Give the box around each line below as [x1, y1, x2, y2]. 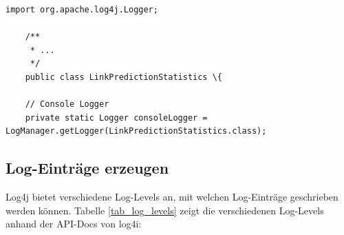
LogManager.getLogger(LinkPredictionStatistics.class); [6, 126, 267, 136]
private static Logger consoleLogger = [25, 112, 208, 123]
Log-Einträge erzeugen [6, 157, 169, 178]
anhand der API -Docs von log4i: [6, 216, 142, 231]
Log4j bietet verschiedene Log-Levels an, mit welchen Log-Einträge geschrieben [6, 190, 338, 204]
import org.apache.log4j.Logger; [6, 5, 158, 14]
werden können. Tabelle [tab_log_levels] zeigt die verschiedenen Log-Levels [6, 203, 324, 217]
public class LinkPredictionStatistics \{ [25, 72, 222, 82]
